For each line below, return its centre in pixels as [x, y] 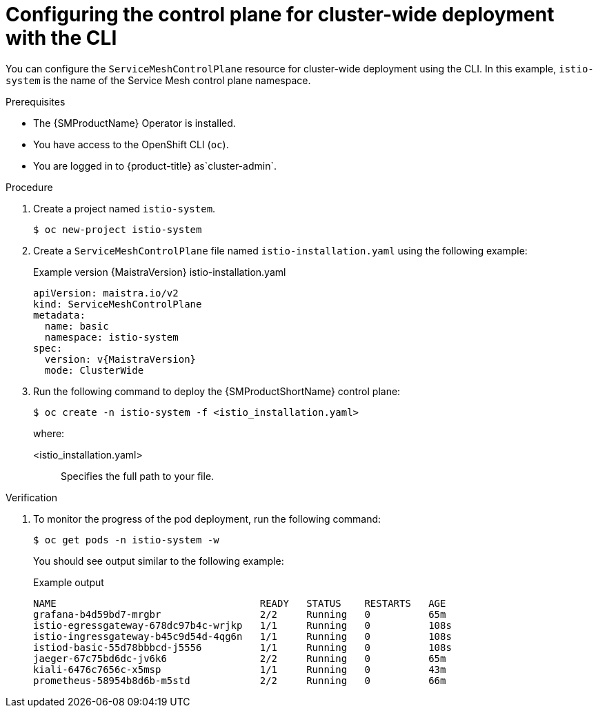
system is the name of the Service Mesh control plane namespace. [158, 80]
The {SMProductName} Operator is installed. [134, 123]
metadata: [59, 315]
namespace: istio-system [111, 337]
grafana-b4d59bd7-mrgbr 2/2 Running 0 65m [240, 614]
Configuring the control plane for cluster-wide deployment [280, 14]
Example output [69, 582]
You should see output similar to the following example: [159, 561]
